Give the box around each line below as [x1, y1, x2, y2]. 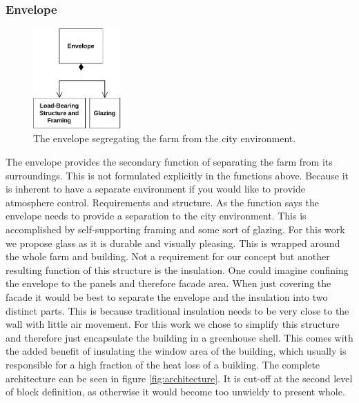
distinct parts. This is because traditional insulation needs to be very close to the [6, 303, 349, 317]
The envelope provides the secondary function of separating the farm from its [6, 155, 333, 169]
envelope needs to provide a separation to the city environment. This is [6, 208, 307, 223]
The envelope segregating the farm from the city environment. [33, 131, 296, 146]
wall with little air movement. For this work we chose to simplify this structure [6, 317, 340, 331]
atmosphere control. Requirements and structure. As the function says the [6, 195, 319, 209]
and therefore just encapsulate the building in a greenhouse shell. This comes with [6, 330, 353, 344]
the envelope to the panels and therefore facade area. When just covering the [6, 276, 331, 291]
